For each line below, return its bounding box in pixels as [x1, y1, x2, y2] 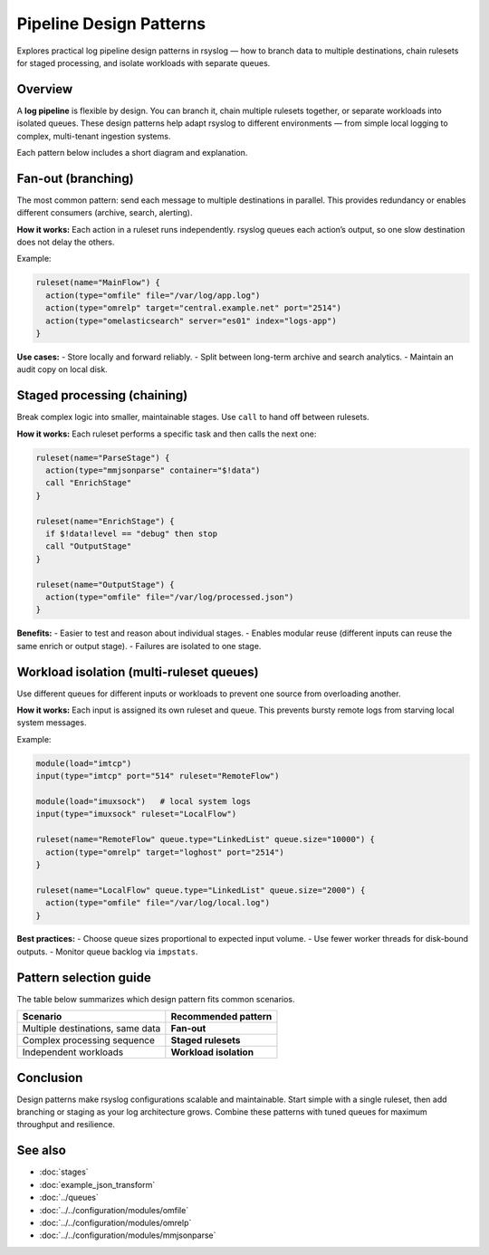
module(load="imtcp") [35, 758, 132, 769]
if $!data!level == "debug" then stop [45, 529, 217, 539]
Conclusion [16, 1069, 83, 1086]
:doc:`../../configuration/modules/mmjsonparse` [39, 1230, 216, 1241]
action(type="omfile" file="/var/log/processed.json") [45, 591, 294, 602]
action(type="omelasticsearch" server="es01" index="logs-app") [45, 315, 337, 326]
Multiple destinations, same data [22, 1022, 161, 1035]
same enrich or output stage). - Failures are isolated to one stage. [16, 640, 262, 651]
